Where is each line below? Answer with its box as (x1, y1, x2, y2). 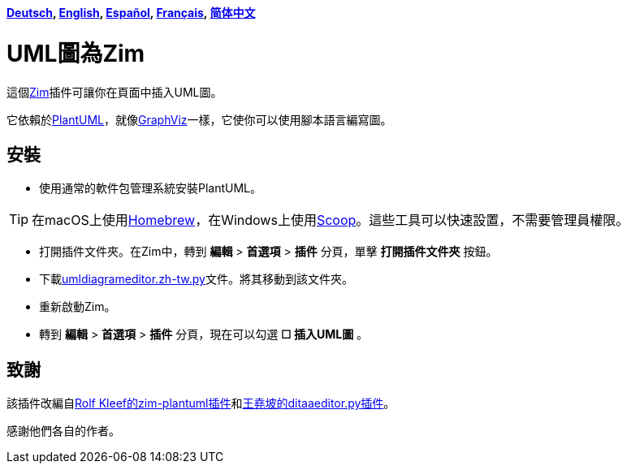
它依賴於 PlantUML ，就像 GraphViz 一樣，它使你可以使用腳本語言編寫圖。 (6, 112, 392, 127)
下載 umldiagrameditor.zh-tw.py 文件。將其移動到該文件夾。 (39, 272, 353, 287)
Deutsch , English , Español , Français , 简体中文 (6, 6, 256, 19)
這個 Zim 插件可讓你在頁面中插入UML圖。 (6, 84, 223, 99)
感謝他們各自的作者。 (6, 424, 120, 438)
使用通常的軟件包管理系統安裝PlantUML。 (39, 181, 262, 196)
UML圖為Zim (6, 39, 145, 67)
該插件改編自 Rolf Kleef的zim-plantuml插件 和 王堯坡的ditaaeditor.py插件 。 (6, 396, 396, 411)
